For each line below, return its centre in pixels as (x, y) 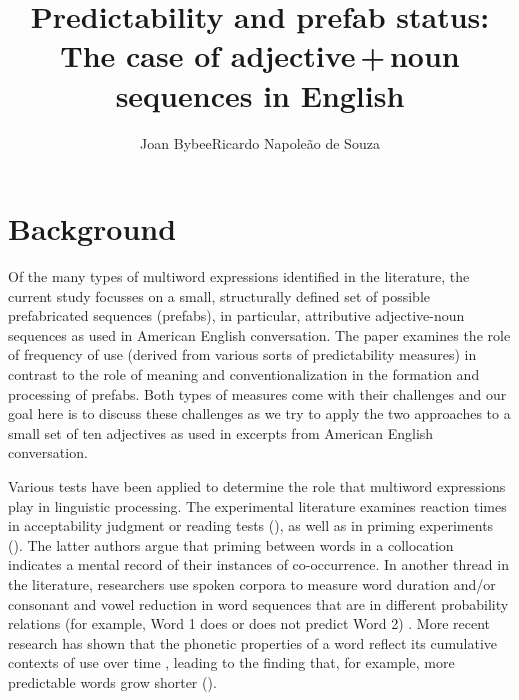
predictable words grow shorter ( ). (112, 681)
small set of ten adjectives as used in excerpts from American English (221, 432)
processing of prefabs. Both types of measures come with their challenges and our (257, 393)
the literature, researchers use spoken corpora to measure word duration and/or (252, 583)
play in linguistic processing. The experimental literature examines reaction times (257, 505)
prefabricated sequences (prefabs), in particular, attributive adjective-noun (236, 315)
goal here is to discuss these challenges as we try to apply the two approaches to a (259, 413)
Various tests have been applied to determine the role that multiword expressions (257, 485)
